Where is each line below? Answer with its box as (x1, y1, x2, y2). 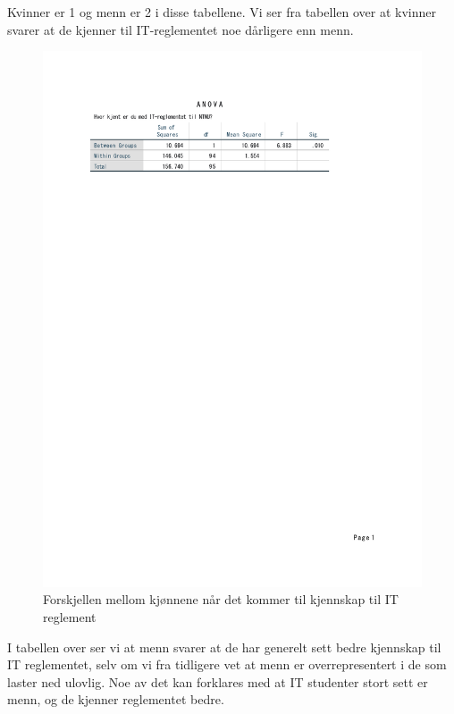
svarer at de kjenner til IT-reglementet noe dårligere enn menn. (7, 20, 354, 38)
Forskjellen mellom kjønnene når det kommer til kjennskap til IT (43, 590, 399, 609)
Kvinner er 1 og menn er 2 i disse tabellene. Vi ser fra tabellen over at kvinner (7, 3, 436, 21)
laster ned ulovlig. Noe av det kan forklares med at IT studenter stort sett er (7, 672, 428, 691)
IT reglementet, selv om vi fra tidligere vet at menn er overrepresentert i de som (7, 655, 447, 674)
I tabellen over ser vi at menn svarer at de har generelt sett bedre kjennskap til (7, 637, 441, 656)
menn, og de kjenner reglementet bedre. (7, 690, 224, 709)
